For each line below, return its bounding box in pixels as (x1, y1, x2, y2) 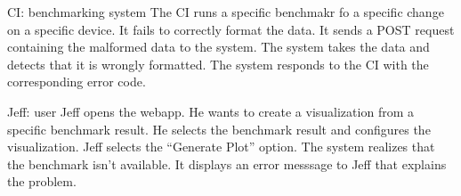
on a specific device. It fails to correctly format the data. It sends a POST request (7, 20, 455, 38)
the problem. (7, 172, 77, 191)
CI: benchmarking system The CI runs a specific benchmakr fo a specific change (7, 3, 444, 20)
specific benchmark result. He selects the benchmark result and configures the (7, 119, 431, 138)
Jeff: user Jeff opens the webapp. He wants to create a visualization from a (7, 102, 414, 120)
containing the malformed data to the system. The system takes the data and (7, 37, 430, 56)
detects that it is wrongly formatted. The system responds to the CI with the (7, 54, 429, 73)
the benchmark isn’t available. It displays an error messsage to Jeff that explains (7, 154, 447, 173)
